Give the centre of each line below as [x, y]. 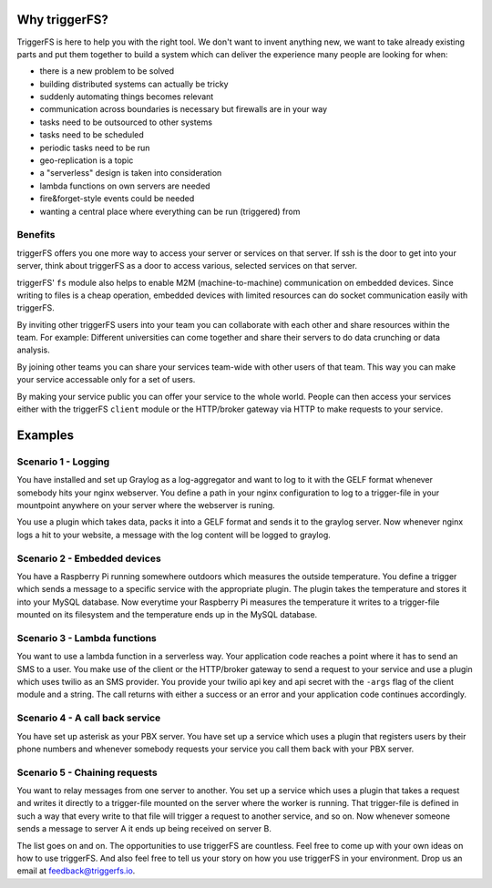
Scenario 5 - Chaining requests [87, 772]
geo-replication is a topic [87, 160]
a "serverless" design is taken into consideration [131, 173]
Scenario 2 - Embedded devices [89, 558]
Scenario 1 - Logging [63, 462]
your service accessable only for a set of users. [106, 380]
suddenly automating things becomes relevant [127, 97]
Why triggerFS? [62, 20]
